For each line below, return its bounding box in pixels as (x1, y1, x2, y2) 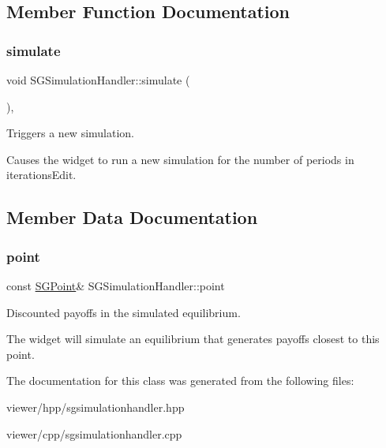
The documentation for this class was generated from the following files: (6, 372, 354, 389)
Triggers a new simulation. (6, 125, 135, 141)
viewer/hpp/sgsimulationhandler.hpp (6, 398, 185, 415)
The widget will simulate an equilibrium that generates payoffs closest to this (6, 330, 380, 347)
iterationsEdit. (6, 166, 77, 183)
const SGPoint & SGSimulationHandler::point (6, 277, 225, 293)
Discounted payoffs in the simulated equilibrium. (6, 304, 241, 320)
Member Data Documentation (6, 205, 258, 230)
